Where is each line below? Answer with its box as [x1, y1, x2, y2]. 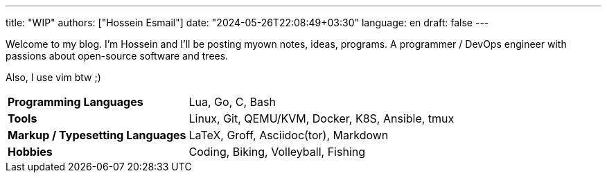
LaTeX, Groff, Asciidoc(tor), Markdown [188, 128, 389, 142]
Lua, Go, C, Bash [188, 95, 276, 109]
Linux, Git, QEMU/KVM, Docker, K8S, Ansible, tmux [188, 112, 455, 125]
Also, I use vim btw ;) [6, 71, 101, 83]
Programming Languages [8, 95, 143, 109]
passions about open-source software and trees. [6, 50, 229, 62]
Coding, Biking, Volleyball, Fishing [188, 145, 366, 159]
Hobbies [8, 145, 53, 159]
